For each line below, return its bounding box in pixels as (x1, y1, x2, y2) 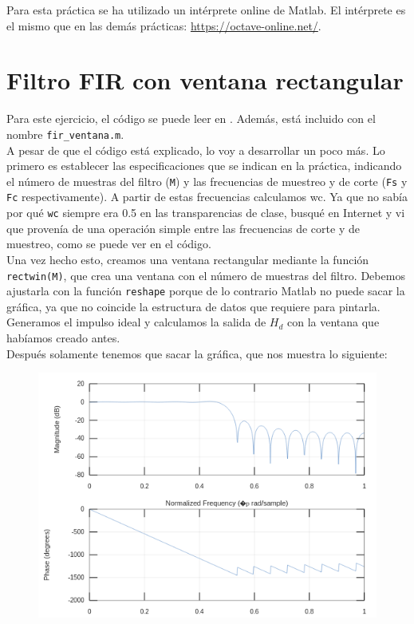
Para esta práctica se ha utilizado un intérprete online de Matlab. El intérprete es (6, 2, 406, 18)
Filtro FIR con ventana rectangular (6, 64, 404, 97)
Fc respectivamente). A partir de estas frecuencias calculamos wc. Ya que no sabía (6, 188, 408, 205)
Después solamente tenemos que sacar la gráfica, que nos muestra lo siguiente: (6, 345, 388, 361)
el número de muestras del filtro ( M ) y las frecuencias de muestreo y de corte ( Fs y (6, 172, 408, 189)
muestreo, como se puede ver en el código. (6, 235, 211, 252)
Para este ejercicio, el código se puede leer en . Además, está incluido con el (6, 110, 376, 127)
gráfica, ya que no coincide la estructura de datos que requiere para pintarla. (6, 298, 380, 314)
